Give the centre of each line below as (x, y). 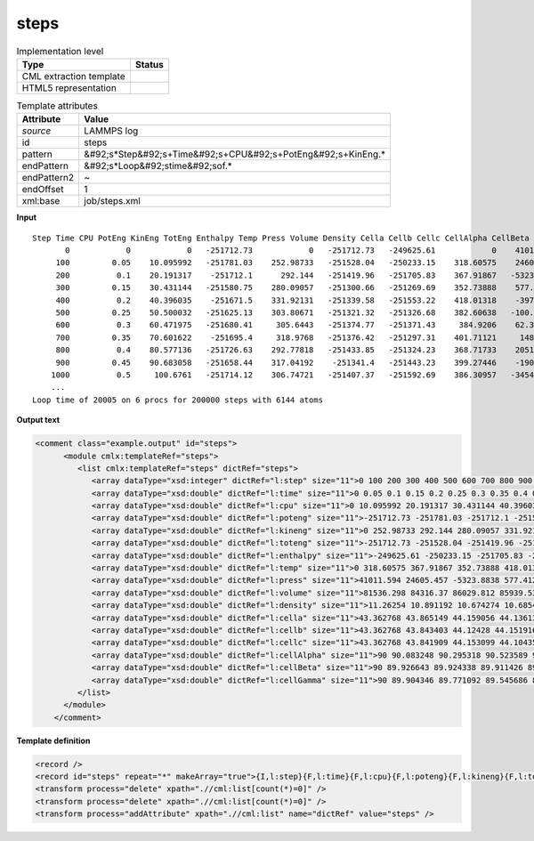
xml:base (41, 201)
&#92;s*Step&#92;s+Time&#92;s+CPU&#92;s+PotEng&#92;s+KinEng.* (235, 154)
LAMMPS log (111, 131)
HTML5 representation (69, 87)
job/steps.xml (113, 201)
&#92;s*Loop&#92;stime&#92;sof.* (158, 166)
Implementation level (60, 51)
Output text (38, 420)
